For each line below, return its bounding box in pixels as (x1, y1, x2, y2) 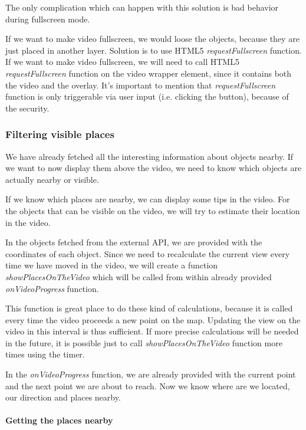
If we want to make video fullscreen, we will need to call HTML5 (5, 55, 239, 68)
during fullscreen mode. (5, 12, 90, 25)
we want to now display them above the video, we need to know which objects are (5, 162, 302, 174)
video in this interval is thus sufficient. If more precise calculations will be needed (5, 325, 299, 337)
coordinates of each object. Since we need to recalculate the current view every (5, 247, 290, 260)
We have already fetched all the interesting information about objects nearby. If (5, 150, 294, 162)
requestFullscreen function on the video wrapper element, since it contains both (5, 67, 292, 79)
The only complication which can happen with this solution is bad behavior (5, 1, 279, 13)
